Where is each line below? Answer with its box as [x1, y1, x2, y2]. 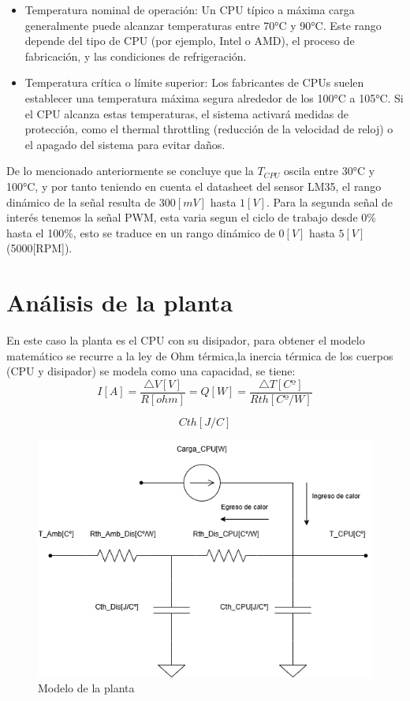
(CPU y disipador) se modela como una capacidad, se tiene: [6, 363, 296, 379]
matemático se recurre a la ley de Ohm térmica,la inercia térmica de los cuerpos [6, 347, 393, 364]
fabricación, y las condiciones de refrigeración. [24, 47, 247, 64]
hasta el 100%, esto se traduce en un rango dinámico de [6, 224, 275, 241]
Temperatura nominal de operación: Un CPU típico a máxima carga [24, 2, 355, 17]
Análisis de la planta [6, 286, 233, 319]
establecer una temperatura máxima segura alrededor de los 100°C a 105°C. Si [24, 89, 404, 106]
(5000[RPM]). [6, 240, 73, 256]
